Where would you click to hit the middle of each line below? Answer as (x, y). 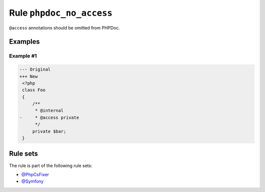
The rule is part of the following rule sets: (51, 165)
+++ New (28, 76)
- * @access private (49, 117)
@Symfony (32, 181)
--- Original (35, 69)
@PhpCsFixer (35, 174)
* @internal (49, 111)
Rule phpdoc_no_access (61, 13)
